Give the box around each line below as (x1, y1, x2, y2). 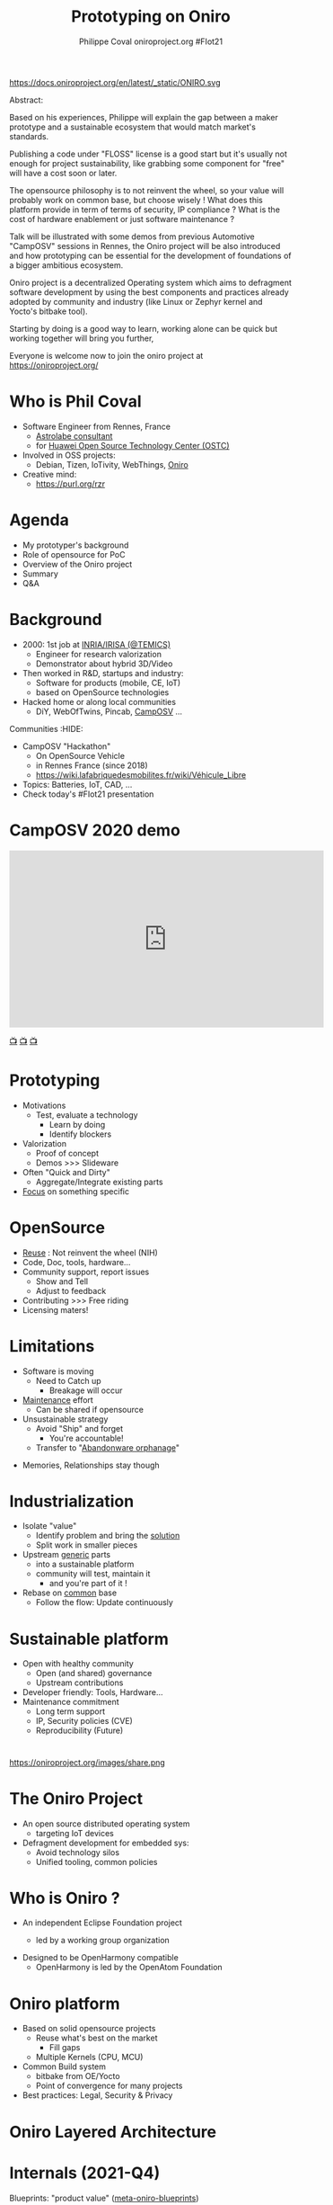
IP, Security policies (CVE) (35, 1716, 133, 1727)
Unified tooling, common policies (35, 1856, 158, 1867)
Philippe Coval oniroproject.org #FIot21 (79, 36, 223, 47)
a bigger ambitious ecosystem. (9, 259, 124, 271)
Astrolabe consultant (35, 430, 113, 442)
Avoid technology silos (35, 1846, 119, 1858)
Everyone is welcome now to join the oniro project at (9, 350, 204, 361)
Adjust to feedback (35, 1285, 107, 1296)
